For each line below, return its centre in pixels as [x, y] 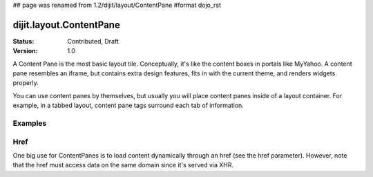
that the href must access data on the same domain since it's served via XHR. [123, 165]
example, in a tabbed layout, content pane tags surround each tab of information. [128, 105]
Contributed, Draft [93, 41]
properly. [26, 83]
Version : [25, 51]
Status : [23, 41]
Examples [30, 123]
